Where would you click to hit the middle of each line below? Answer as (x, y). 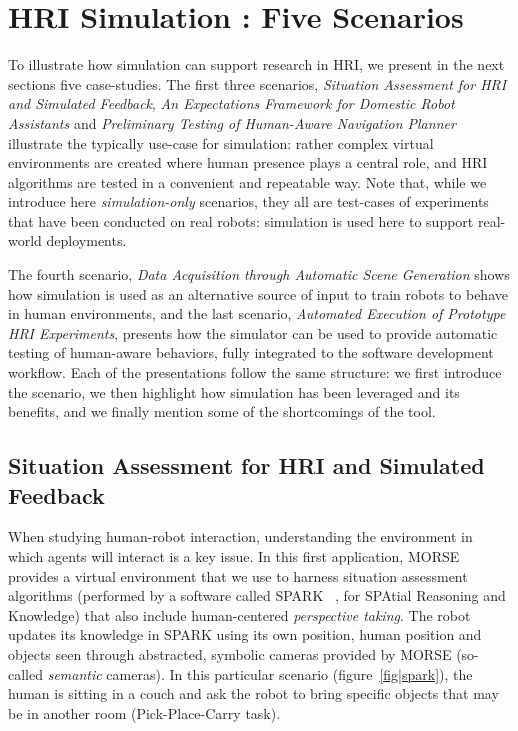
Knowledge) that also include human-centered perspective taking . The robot (239, 614)
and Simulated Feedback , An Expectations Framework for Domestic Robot (231, 103)
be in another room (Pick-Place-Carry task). (144, 712)
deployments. (86, 240)
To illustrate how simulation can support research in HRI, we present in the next (256, 64)
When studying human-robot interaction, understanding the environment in (240, 536)
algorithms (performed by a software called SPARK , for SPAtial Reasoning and (257, 595)
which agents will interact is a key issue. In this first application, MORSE (234, 556)
